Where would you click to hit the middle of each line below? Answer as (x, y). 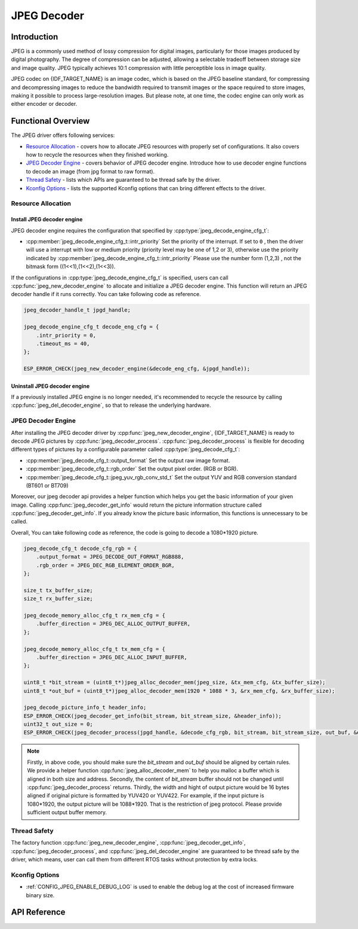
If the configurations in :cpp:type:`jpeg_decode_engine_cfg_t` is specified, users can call (120, 278)
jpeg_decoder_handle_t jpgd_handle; (77, 310)
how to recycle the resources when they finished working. (97, 155)
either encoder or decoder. (44, 104)
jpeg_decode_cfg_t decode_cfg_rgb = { (80, 548)
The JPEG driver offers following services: (63, 135)
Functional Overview (50, 121)
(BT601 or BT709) (47, 485)
